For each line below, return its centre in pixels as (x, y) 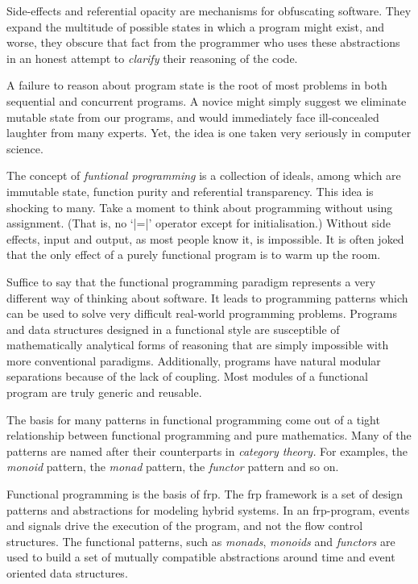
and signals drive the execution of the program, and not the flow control (185, 526)
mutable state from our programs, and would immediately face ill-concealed (193, 117)
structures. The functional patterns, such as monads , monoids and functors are (201, 541)
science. (25, 148)
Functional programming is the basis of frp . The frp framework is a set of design (205, 494)
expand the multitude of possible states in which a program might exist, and (196, 26)
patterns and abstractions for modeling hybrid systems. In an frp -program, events (208, 509)
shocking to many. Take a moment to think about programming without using (200, 207)
